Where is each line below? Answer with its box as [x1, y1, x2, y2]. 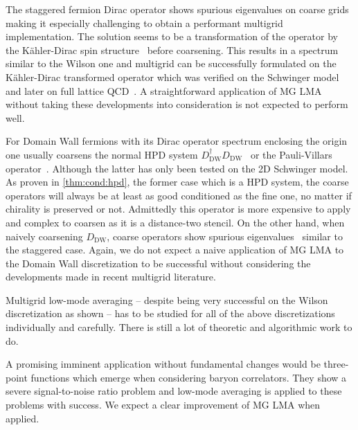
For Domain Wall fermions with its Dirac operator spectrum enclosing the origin [6, 134, 348, 148]
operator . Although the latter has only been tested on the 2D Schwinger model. [6, 161, 348, 175]
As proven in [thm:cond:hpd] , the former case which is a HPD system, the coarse [6, 174, 349, 189]
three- [323, 357, 349, 371]
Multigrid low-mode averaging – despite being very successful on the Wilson [6, 292, 328, 307]
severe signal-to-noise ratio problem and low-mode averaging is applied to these [6, 384, 342, 398]
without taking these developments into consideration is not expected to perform [6, 97, 348, 111]
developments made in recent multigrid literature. [6, 269, 216, 284]
